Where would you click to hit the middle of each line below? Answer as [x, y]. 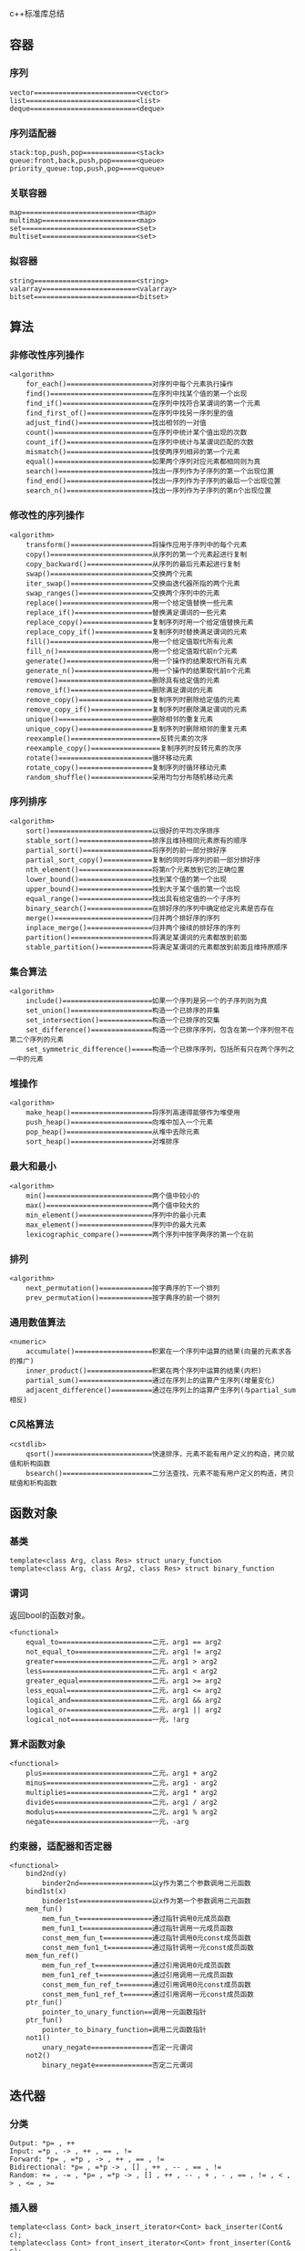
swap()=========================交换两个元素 [109, 574]
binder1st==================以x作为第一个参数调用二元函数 [147, 1901]
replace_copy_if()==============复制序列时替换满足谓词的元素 [137, 632]
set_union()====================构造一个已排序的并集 [123, 1011]
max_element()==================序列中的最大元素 [116, 1225]
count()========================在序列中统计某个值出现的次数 [137, 433]
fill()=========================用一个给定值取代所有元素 [130, 641]
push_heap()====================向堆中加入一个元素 [120, 1123]
